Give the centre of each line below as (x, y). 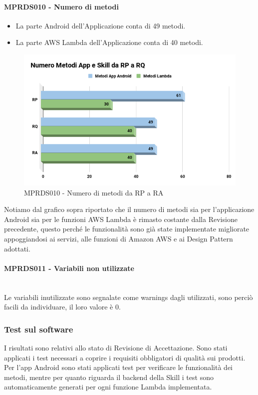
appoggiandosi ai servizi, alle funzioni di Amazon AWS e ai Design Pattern (119, 238)
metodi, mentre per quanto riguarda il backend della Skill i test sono (109, 377)
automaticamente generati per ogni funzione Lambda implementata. (108, 387)
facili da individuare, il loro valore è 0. (62, 307)
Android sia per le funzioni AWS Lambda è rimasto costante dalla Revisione (121, 219)
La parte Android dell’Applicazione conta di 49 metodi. (101, 25)
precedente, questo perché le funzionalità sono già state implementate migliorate (127, 229)
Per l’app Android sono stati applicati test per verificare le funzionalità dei (118, 367)
